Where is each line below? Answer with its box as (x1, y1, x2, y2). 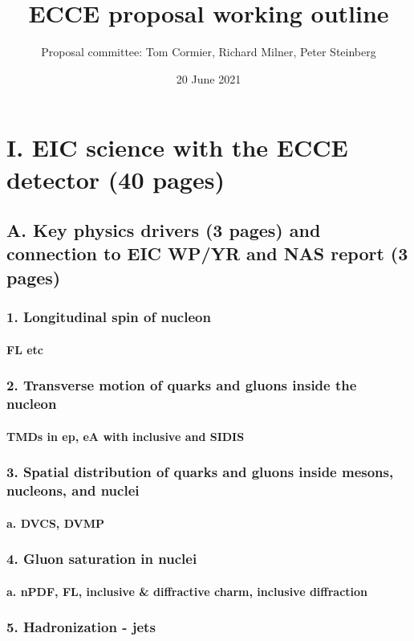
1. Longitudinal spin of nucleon (6, 307, 211, 327)
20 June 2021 (176, 70, 241, 87)
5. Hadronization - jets (6, 617, 156, 637)
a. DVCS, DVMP (6, 514, 105, 531)
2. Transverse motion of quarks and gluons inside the (6, 375, 357, 395)
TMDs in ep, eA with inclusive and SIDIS (6, 427, 245, 444)
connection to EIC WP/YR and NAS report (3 (6, 241, 408, 266)
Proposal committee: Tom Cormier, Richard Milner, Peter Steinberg (41, 43, 376, 60)
